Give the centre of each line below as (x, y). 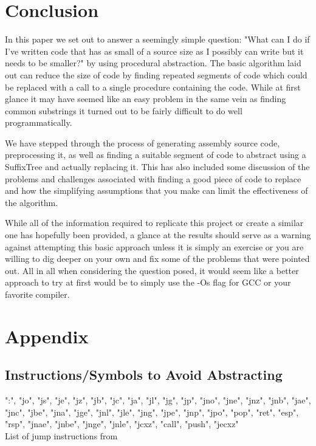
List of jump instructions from (61, 435)
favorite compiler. (37, 294)
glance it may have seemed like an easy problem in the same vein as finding (146, 99)
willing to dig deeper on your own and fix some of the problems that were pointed (157, 259)
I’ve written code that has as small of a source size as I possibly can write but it (154, 51)
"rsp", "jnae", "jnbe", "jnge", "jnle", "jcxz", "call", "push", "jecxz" (122, 424)
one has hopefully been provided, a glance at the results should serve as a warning (158, 235)
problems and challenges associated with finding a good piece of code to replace (153, 178)
